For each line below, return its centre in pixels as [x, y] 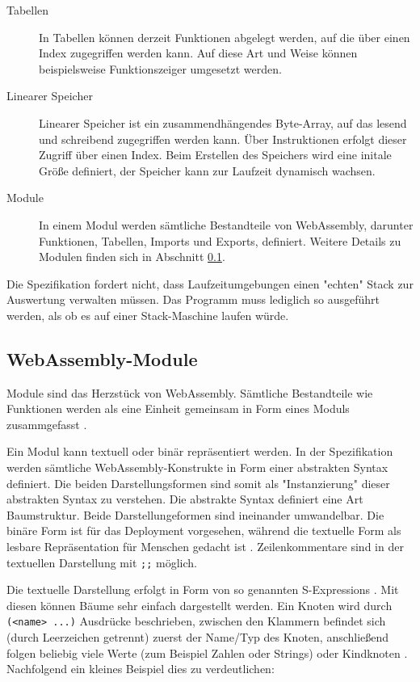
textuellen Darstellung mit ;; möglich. [102, 562]
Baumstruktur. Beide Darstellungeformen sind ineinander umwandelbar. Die [195, 514]
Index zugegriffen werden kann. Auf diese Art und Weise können [198, 53]
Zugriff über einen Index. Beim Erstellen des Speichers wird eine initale [215, 155]
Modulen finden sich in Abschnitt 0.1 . [132, 257]
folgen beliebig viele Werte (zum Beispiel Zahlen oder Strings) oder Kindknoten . [207, 653]
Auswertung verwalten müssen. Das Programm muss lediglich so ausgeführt [193, 299]
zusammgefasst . [47, 424]
